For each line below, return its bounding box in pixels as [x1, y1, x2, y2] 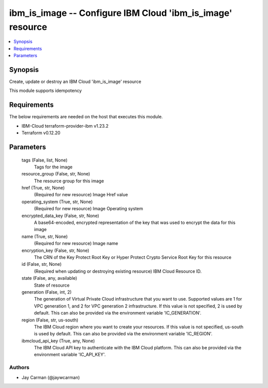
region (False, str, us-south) [21, 317, 79, 323]
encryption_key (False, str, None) [21, 247, 89, 253]
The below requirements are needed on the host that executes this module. [9, 114, 163, 120]
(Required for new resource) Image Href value [34, 192, 129, 198]
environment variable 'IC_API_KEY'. [34, 352, 106, 358]
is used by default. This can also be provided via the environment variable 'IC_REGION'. [34, 331, 213, 337]
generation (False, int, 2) [21, 289, 72, 295]
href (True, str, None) [21, 185, 65, 191]
